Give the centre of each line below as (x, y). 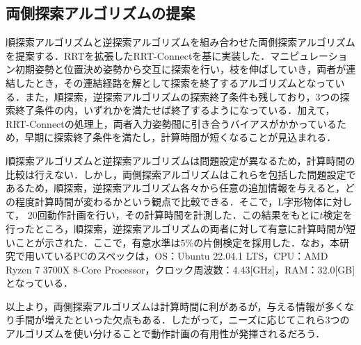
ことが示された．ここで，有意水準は (98, 242)
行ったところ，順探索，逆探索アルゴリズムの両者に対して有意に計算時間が (176, 228)
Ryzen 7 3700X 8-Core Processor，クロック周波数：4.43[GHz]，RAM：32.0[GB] (180, 269)
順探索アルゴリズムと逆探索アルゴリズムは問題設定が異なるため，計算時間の (180, 160)
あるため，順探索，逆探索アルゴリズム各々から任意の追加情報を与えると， (175, 188)
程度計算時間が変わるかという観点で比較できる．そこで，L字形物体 (169, 201)
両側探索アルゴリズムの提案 (101, 13)
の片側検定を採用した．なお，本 (267, 242)
